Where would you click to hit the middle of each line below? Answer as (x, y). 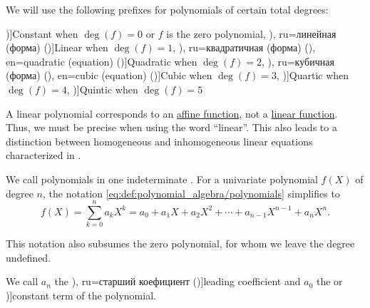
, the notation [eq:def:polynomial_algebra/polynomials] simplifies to (191, 193)
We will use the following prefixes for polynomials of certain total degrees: (167, 9)
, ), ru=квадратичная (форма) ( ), (244, 47)
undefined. (29, 257)
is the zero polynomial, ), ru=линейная (251, 33)
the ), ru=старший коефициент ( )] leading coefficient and (178, 281)
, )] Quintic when (102, 89)
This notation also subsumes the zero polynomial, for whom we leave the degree (180, 243)
